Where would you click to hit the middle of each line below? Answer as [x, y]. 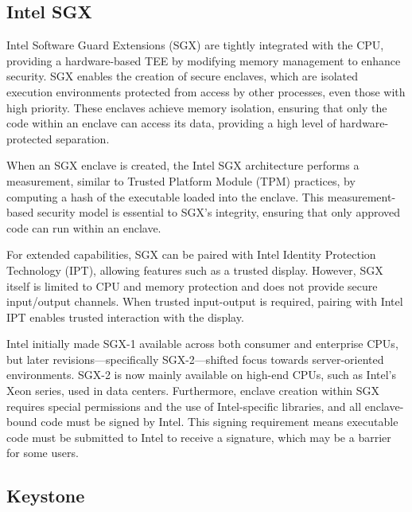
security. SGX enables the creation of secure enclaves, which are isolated [182, 76]
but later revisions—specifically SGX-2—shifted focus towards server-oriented [195, 359]
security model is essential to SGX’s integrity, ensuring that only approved [219, 212]
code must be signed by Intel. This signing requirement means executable [220, 422]
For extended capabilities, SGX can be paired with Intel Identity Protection [191, 254]
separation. [83, 138]
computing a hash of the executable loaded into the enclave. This [165, 196]
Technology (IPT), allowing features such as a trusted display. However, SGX [195, 270]
